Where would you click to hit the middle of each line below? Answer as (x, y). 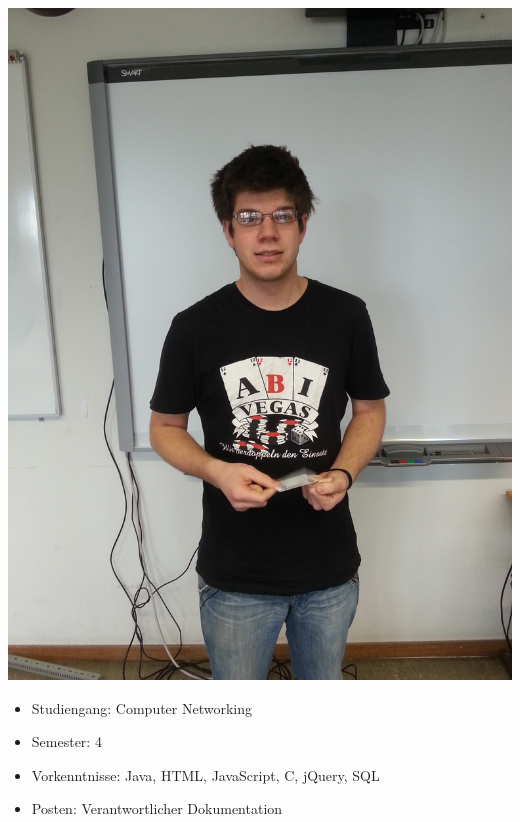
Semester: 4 (66, 741)
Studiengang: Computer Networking (142, 707)
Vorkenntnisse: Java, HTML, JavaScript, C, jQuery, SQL (205, 774)
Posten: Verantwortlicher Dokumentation (157, 808)
